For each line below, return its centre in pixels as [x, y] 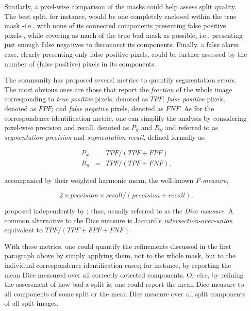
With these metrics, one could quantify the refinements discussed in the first [118, 246]
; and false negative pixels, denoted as [108, 108]
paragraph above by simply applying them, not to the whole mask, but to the [120, 255]
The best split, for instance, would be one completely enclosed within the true [120, 16]
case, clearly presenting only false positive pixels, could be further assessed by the [126, 54]
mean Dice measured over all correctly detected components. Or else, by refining [124, 274]
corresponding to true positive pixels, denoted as [76, 99]
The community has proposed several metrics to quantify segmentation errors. [120, 80]
